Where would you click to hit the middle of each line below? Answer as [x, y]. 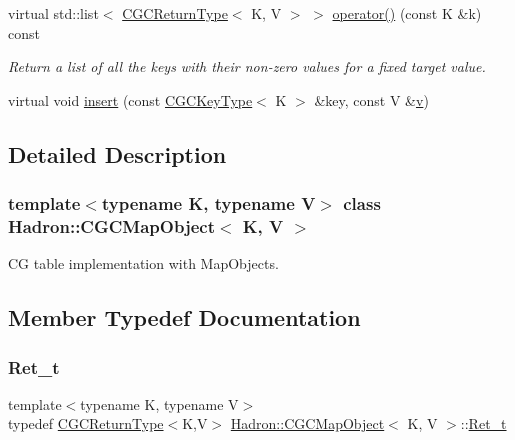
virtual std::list [53, 13]
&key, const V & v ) [371, 99]
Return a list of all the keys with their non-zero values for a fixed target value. [247, 66]
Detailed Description [117, 153]
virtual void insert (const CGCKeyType [130, 99]
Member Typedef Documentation [184, 317]
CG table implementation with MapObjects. [143, 263]
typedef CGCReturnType [86, 423]
